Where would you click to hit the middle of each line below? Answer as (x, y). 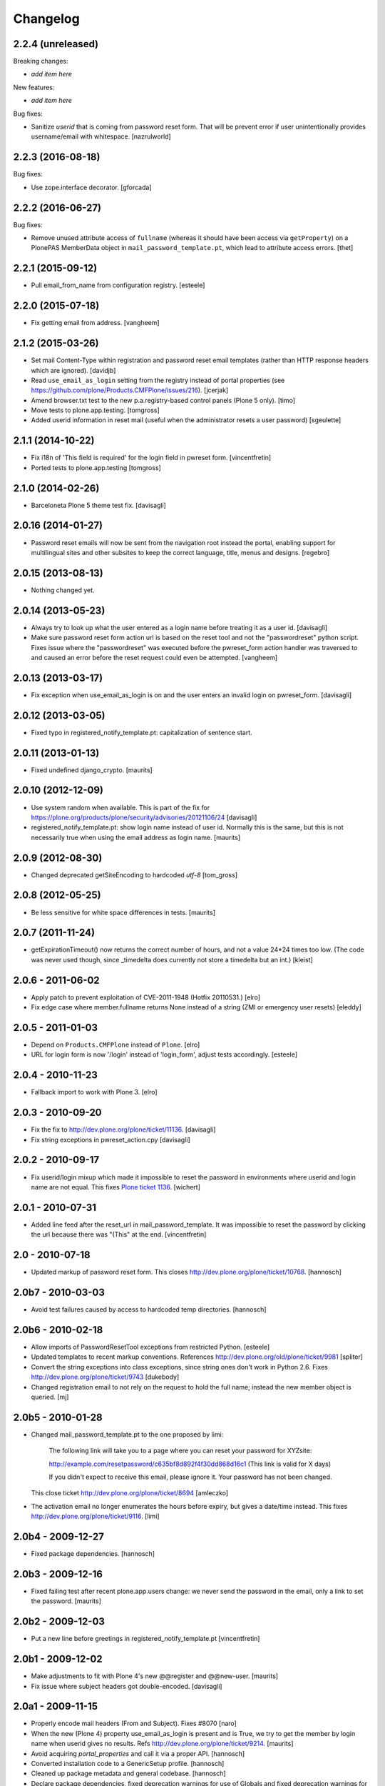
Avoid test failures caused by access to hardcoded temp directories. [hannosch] (149, 1309)
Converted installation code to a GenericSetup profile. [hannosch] (128, 1764)
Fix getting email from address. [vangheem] (95, 323)
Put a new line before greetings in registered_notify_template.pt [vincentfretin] (145, 1639)
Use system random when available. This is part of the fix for (120, 807)
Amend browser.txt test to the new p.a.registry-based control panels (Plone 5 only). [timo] (163, 400)
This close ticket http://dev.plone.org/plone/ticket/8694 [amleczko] (130, 1493)
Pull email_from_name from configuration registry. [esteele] (118, 285)
